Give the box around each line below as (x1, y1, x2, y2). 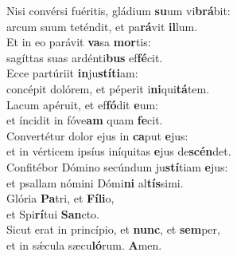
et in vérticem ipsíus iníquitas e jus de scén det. (6, 143, 231, 160)
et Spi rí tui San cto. (6, 205, 99, 222)
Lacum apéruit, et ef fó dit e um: (6, 96, 158, 112)
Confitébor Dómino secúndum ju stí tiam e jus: (6, 158, 228, 175)
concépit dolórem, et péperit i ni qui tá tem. (6, 80, 210, 96)
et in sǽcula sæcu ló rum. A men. (6, 236, 162, 253)
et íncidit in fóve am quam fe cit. (6, 112, 163, 128)
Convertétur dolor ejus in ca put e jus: (6, 127, 188, 144)
